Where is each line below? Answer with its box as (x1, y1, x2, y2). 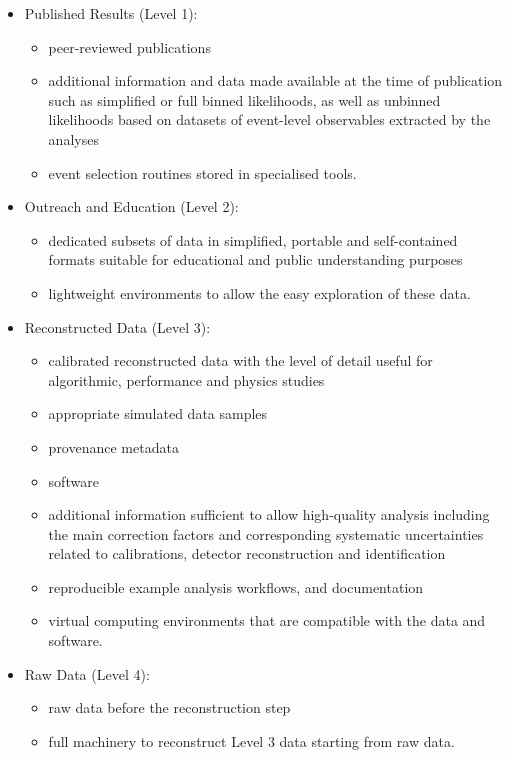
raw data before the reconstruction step (48, 697, 291, 718)
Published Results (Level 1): (24, 3, 198, 23)
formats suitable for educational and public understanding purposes (48, 249, 463, 270)
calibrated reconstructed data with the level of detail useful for (48, 350, 433, 371)
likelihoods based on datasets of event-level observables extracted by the (48, 109, 491, 130)
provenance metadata (48, 436, 179, 457)
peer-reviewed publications (48, 36, 211, 57)
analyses (48, 128, 99, 149)
